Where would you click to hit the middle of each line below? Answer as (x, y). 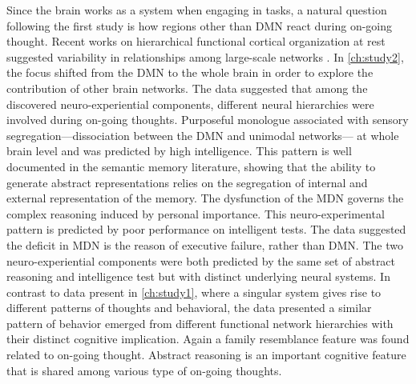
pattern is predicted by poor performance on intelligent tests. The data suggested (206, 229)
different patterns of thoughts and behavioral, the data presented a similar (189, 308)
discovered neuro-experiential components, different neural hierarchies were (190, 104)
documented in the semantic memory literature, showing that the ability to (191, 166)
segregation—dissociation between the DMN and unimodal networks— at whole (203, 135)
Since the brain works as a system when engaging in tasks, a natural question (197, 10)
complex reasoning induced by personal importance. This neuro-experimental (196, 213)
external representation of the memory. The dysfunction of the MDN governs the (205, 198)
